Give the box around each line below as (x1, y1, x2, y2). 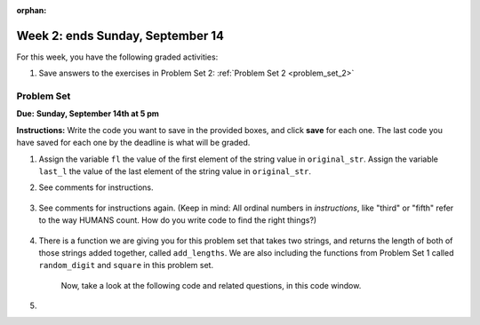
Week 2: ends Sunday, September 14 (16, 28, 225, 44)
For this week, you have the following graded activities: (16, 52, 219, 62)
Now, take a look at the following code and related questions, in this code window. (60, 280, 362, 290)
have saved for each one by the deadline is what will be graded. (16, 138, 251, 148)
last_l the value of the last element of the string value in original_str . (38, 166, 311, 177)
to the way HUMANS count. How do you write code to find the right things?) (38, 215, 317, 226)
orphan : (16, 5, 47, 15)
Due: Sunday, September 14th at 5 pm (16, 108, 160, 119)
